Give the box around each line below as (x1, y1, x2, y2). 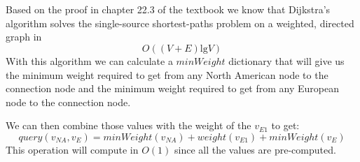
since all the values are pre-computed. (174, 142, 336, 156)
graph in (6, 29, 42, 44)
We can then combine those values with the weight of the (6, 118, 251, 133)
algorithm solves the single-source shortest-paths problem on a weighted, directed (6, 15, 354, 30)
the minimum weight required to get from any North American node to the (6, 67, 328, 82)
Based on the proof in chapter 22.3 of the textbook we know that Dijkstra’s (6, 2, 331, 17)
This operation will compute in (6, 142, 139, 156)
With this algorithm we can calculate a (6, 53, 173, 68)
